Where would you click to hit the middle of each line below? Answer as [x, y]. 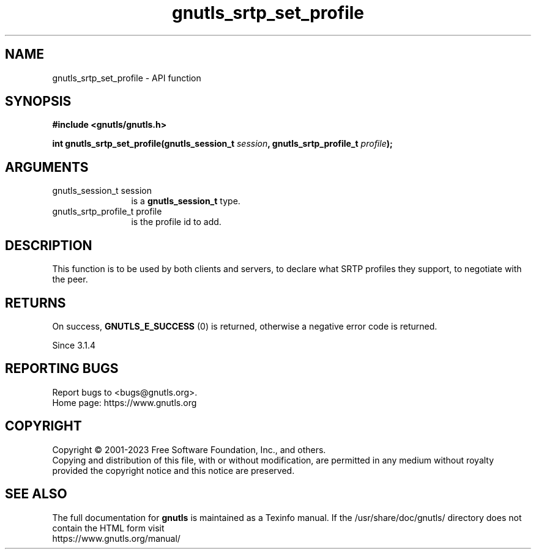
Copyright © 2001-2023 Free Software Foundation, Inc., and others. [189, 449]
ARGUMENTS [47, 167]
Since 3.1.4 [74, 345]
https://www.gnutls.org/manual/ [116, 538]
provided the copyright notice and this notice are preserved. [173, 470]
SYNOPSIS [38, 102]
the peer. [70, 279]
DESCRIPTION [49, 245]
